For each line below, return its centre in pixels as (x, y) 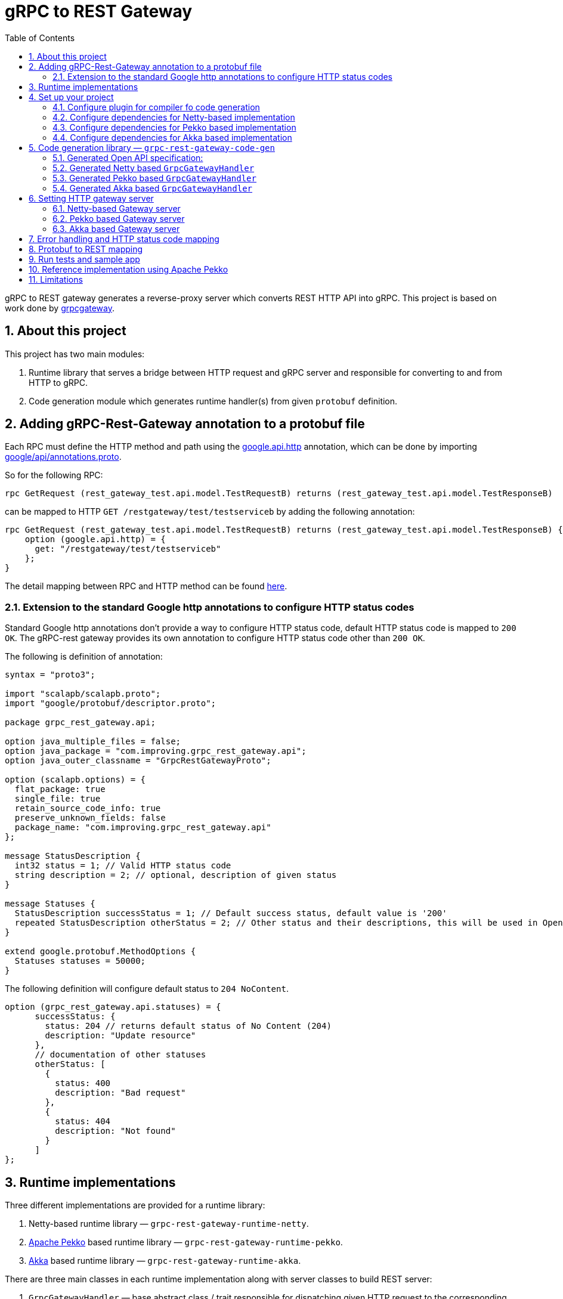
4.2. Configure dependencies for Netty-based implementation (174, 117)
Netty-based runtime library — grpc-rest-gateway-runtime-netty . (169, 1224)
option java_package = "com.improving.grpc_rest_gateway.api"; (156, 751)
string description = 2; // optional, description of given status (176, 875)
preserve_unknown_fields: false (90, 818)
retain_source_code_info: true (88, 808)
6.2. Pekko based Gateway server (119, 218)
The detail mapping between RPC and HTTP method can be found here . (146, 586)
